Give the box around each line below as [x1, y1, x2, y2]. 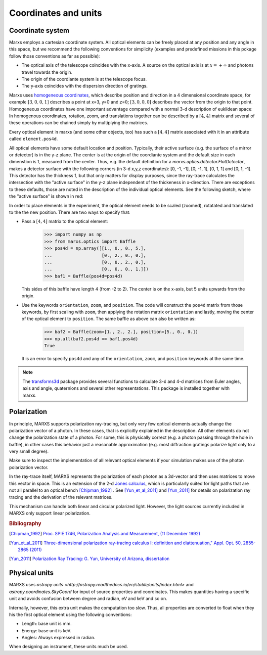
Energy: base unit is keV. [21, 627, 72, 633]
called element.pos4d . [9, 136, 58, 142]
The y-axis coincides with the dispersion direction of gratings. [21, 83, 148, 89]
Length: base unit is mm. [21, 621, 72, 627]
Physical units [9, 569, 54, 577]
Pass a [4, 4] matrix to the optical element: [21, 218, 108, 225]
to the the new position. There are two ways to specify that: [9, 209, 131, 215]
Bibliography [9, 520, 42, 527]
